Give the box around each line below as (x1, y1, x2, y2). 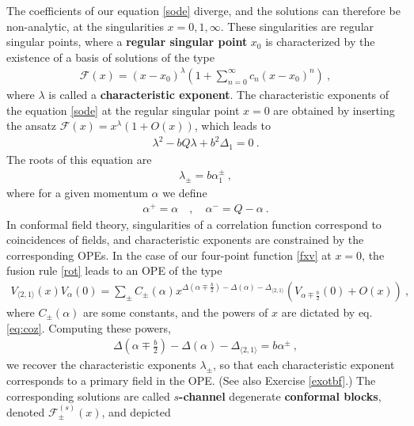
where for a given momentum (6, 184, 148, 200)
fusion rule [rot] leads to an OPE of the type (6, 262, 222, 279)
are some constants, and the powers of (83, 304, 268, 321)
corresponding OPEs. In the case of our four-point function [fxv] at (6, 246, 332, 263)
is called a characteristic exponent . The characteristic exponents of (48, 86, 389, 102)
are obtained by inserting (273, 101, 395, 118)
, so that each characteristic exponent (213, 356, 395, 373)
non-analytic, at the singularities (6, 17, 164, 34)
